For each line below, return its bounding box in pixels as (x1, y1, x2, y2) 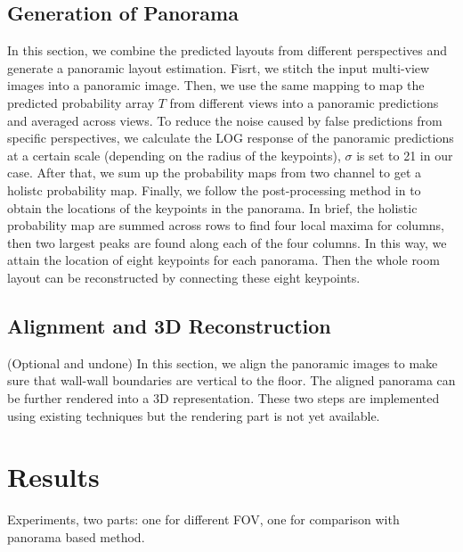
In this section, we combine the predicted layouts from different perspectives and (7, 41, 448, 60)
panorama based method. (7, 527, 145, 546)
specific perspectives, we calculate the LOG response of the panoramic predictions (7, 128, 454, 147)
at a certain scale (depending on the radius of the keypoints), (7, 145, 341, 164)
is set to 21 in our (356, 145, 453, 164)
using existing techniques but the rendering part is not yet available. (7, 406, 380, 424)
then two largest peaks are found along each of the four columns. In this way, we (7, 233, 447, 251)
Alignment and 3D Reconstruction (7, 311, 331, 339)
